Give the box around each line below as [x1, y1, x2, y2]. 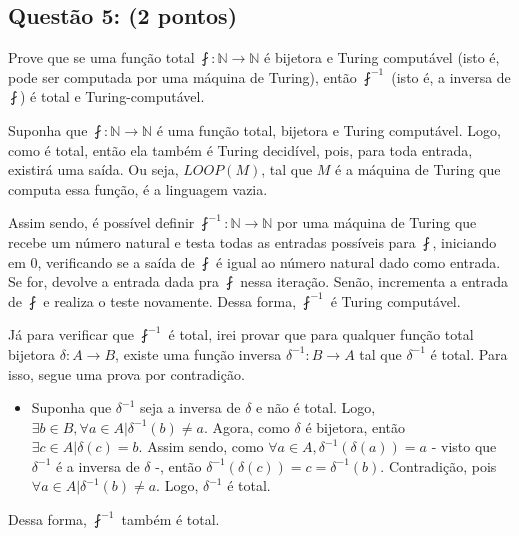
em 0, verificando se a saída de [8, 251, 195, 272]
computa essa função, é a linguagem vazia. [8, 178, 268, 199]
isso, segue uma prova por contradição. [8, 363, 245, 384]
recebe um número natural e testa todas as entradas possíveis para [8, 231, 416, 252]
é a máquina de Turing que [335, 159, 501, 180]
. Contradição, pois [380, 455, 497, 476]
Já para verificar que [8, 324, 134, 345]
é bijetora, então [305, 416, 406, 437]
